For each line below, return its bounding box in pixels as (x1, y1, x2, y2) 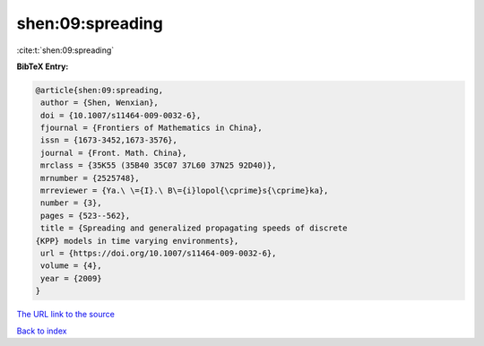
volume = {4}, (40, 261, 102, 271)
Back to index (16, 325, 67, 336)
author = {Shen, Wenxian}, (40, 98, 159, 108)
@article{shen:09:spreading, (35, 85, 164, 95)
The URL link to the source (16, 309, 116, 320)
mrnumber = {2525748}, (40, 173, 141, 183)
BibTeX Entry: (16, 61, 69, 72)
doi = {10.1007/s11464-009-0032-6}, (40, 110, 202, 120)
